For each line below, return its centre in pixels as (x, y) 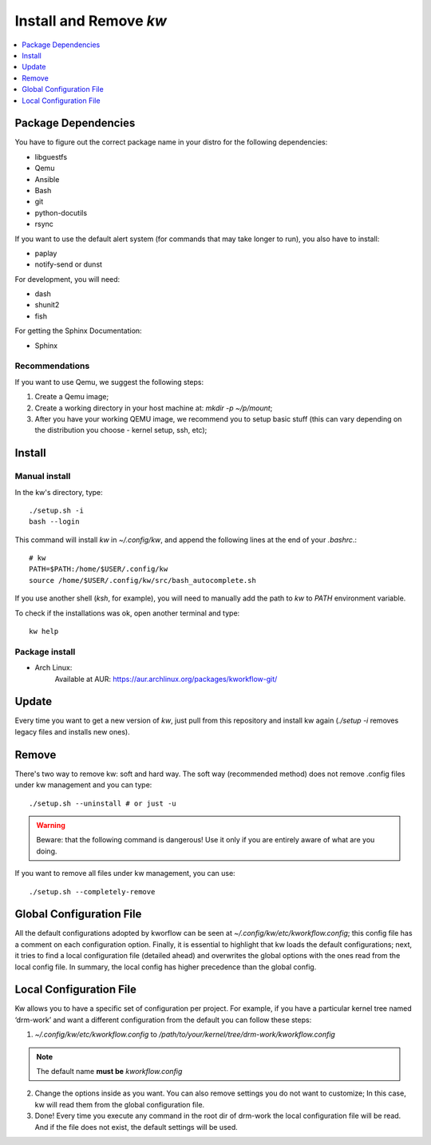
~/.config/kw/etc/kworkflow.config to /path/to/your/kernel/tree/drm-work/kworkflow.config (185, 1035)
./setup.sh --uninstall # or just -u (103, 803)
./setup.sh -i (56, 510)
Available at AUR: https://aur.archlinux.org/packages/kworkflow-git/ (166, 679)
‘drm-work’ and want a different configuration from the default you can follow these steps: (163, 1020)
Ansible (47, 179)
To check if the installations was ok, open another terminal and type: (127, 613)
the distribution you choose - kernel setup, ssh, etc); (121, 430)
